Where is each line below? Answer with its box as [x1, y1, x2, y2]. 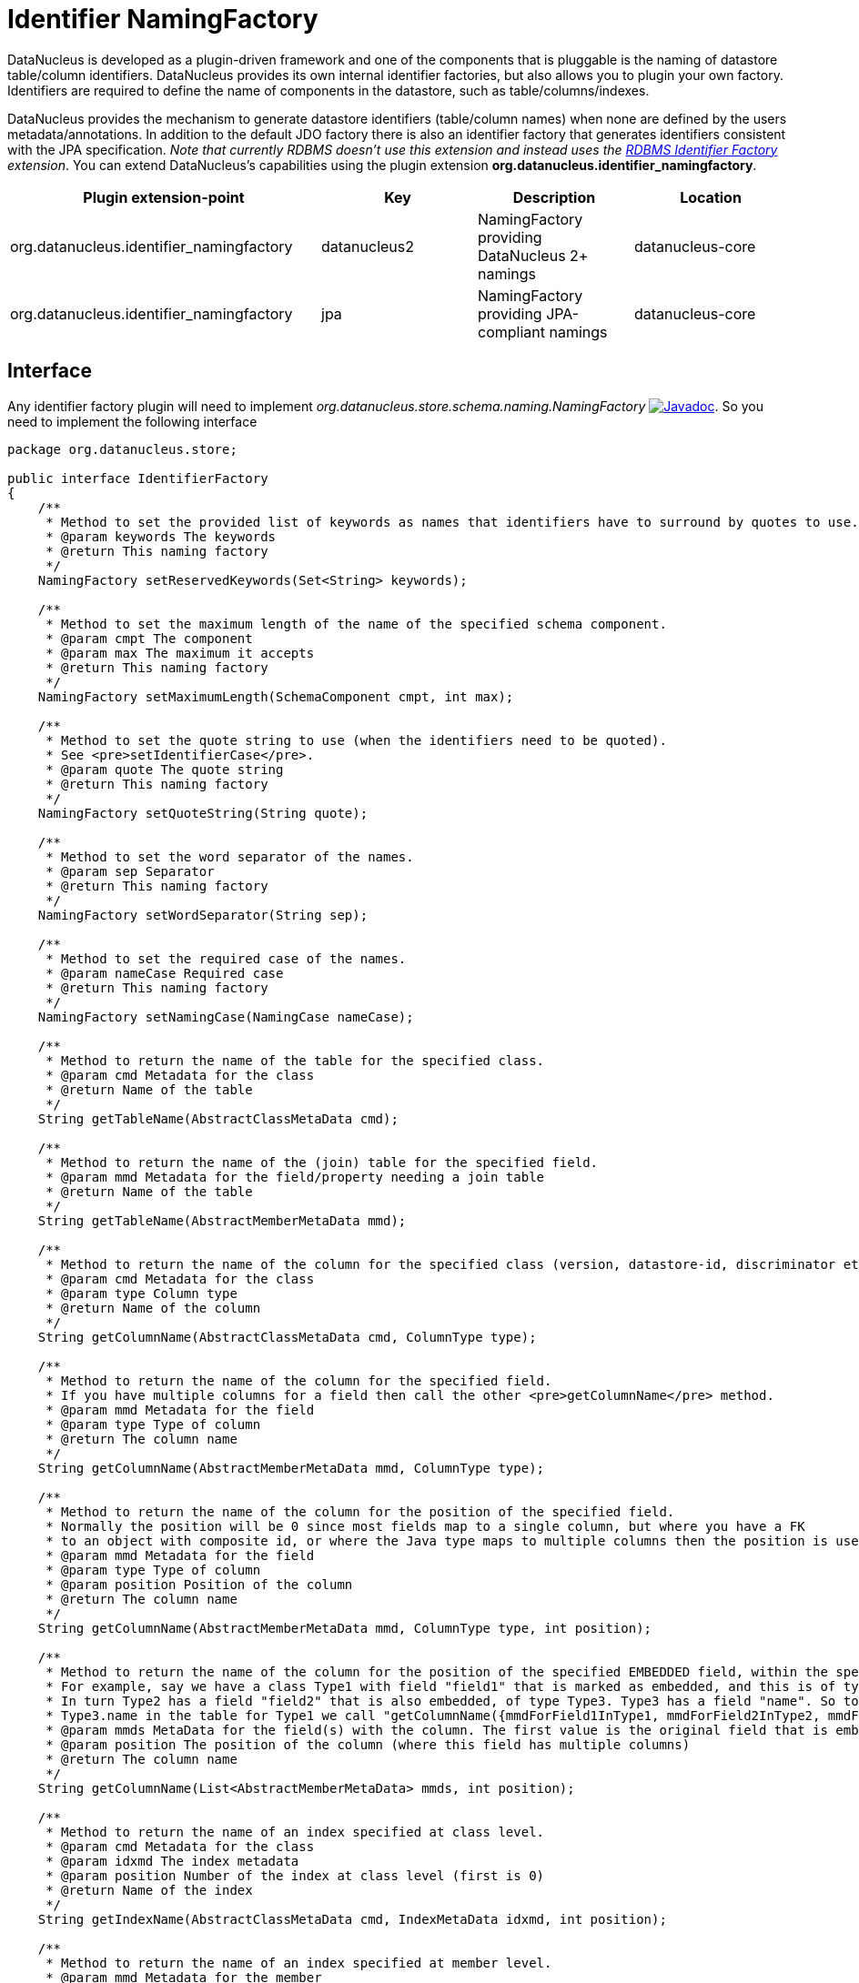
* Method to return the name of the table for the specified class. [45, 1052, 545, 1068]
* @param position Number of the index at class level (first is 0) [45, 1867, 545, 1883]
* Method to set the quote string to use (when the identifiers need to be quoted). [45, 732, 667, 748]
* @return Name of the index [45, 1882, 253, 1897]
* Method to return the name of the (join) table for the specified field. [45, 1154, 599, 1170]
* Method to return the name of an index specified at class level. [45, 1824, 545, 1839]
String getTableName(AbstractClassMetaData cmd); [37, 1111, 399, 1126]
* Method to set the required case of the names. [45, 951, 407, 966]
